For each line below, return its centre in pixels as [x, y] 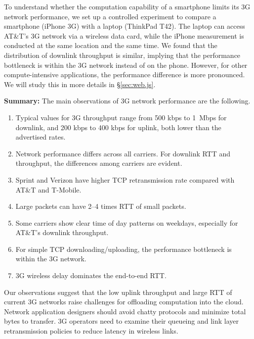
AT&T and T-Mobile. [48, 189]
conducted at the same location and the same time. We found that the [111, 45]
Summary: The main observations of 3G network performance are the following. [127, 101]
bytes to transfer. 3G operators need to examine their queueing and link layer [122, 321]
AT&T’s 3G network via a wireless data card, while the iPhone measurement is [124, 35]
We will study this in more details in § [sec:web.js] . [80, 84]
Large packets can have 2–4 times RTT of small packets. [101, 206]
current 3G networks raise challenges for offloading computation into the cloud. [124, 302]
